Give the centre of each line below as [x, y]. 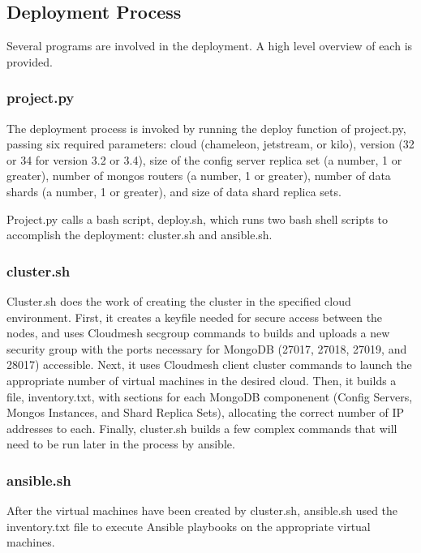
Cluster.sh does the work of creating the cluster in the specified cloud [179, 300]
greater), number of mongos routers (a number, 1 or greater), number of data [199, 176]
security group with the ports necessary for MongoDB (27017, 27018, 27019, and [207, 348]
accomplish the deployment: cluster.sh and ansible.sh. [140, 235]
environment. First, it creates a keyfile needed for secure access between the [195, 317]
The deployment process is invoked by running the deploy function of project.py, [206, 128]
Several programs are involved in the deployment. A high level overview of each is [210, 46]
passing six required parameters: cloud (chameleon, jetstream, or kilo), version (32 [210, 144]
